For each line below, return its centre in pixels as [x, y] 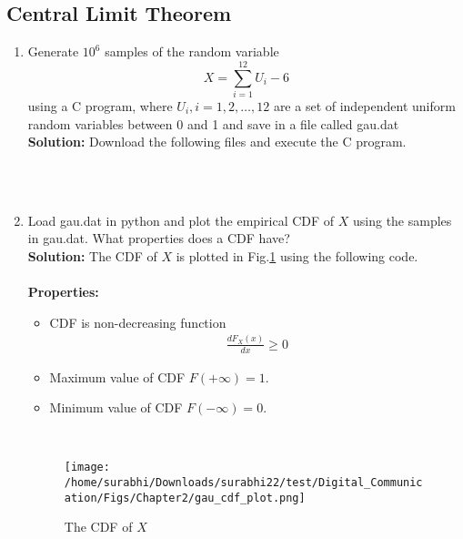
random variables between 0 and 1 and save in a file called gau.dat [213, 123]
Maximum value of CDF [117, 376]
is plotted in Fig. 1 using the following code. [297, 256]
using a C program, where [100, 105]
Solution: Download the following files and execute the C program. [217, 142]
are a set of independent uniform [364, 105]
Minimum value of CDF [116, 407]
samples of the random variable [192, 51]
